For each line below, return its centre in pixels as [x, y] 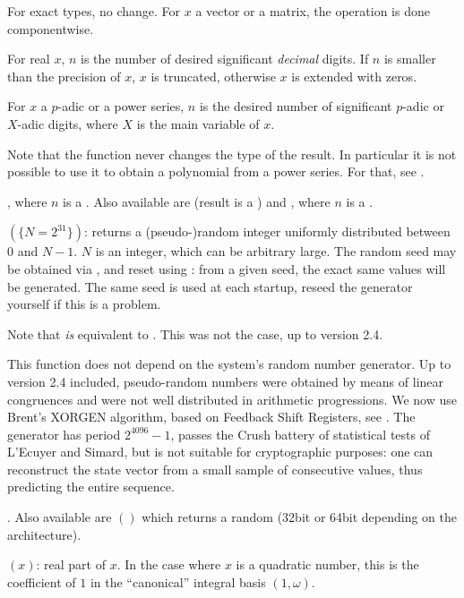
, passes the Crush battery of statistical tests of [300, 434]
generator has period [64, 434]
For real [29, 59]
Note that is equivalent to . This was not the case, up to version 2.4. [195, 333]
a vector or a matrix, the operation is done [313, 11]
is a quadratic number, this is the [327, 564]
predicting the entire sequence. [91, 487]
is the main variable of [198, 123]
